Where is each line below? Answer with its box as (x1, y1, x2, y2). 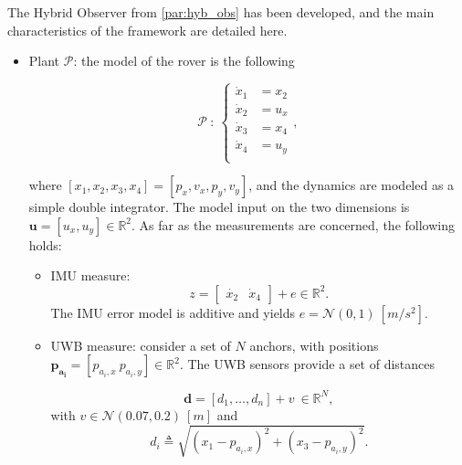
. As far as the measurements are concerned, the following (131, 215, 455, 234)
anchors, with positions (249, 335, 379, 354)
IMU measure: (50, 266, 131, 285)
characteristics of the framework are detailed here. (7, 20, 288, 39)
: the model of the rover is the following (73, 51, 295, 70)
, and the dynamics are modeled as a (248, 175, 455, 195)
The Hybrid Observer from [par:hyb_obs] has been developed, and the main (7, 3, 435, 21)
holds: (28, 235, 62, 254)
